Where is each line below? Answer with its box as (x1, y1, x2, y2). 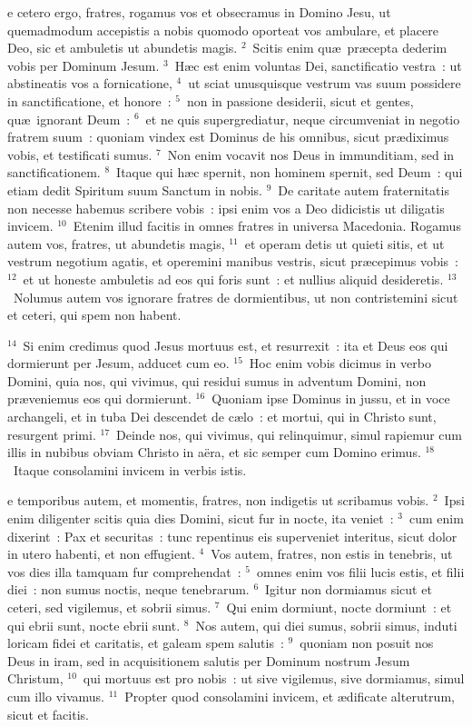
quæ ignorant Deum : (7, 109, 131, 128)
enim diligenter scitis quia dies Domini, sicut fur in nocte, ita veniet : (7, 509, 394, 528)
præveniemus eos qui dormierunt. (7, 389, 192, 408)
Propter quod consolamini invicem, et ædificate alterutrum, (124, 686, 455, 705)
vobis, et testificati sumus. (7, 144, 152, 164)
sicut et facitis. (7, 704, 89, 723)
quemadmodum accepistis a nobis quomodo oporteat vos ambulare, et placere (7, 20, 438, 39)
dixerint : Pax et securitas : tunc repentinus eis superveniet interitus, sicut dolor (7, 526, 457, 545)
